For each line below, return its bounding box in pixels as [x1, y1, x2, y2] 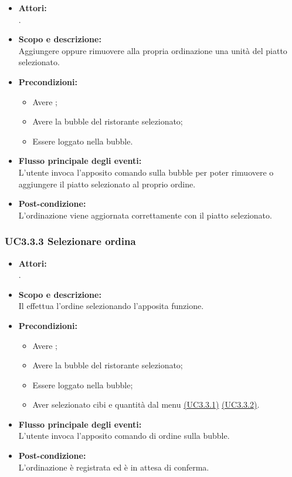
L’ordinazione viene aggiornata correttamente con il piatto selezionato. [18, 209, 272, 221]
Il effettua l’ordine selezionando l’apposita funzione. [18, 300, 204, 312]
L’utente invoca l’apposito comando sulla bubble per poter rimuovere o [18, 166, 274, 178]
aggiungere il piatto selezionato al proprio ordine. [18, 177, 196, 190]
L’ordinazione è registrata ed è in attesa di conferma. [18, 461, 209, 473]
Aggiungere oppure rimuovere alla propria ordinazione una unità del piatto [18, 44, 287, 56]
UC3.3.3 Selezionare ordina [5, 234, 136, 248]
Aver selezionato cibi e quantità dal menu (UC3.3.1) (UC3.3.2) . [32, 398, 260, 411]
